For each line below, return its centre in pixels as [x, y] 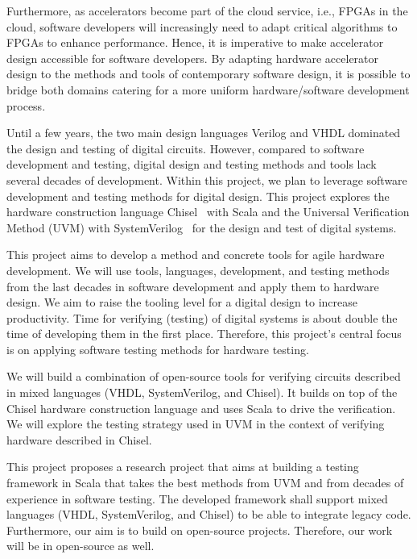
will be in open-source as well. [81, 546]
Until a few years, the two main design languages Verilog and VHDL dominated [204, 133]
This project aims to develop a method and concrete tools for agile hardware [196, 254]
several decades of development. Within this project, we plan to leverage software [207, 179]
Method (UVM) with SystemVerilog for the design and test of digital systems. [202, 227]
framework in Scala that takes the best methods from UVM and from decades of [205, 483]
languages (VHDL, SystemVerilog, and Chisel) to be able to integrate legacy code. [209, 514]
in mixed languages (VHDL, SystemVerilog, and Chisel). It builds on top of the [202, 392]
